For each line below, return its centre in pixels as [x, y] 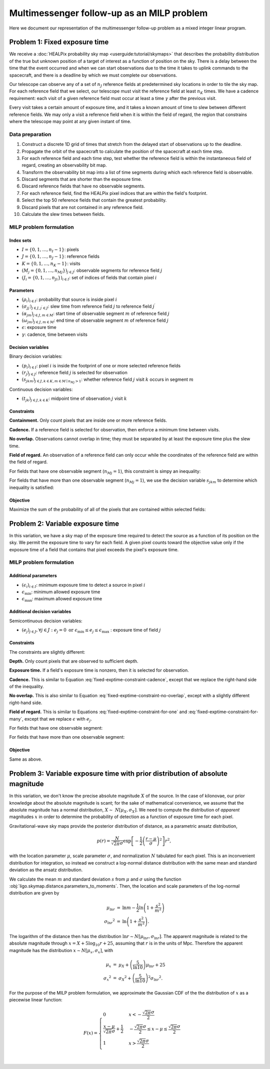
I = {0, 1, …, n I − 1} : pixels [50, 250]
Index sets [20, 240]
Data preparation [30, 134]
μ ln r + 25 [155, 966]
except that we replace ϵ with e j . [58, 719]
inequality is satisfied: [32, 487]
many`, [16, 719]
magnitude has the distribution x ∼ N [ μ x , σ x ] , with [61, 951]
